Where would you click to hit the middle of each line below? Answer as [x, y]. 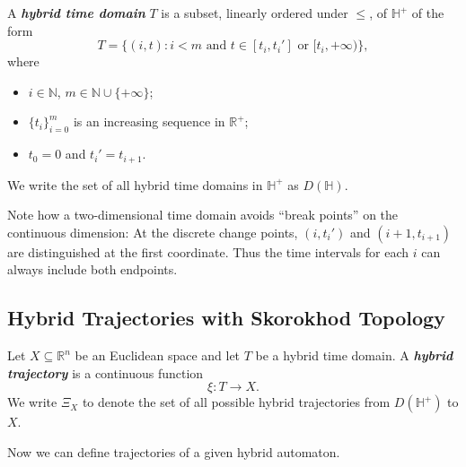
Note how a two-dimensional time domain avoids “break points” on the [203, 215]
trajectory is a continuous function [106, 372]
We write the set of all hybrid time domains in [135, 184]
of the [428, 13]
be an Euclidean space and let [158, 355]
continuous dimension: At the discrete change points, [153, 232]
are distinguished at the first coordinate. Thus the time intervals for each [208, 251]
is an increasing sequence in [149, 121]
